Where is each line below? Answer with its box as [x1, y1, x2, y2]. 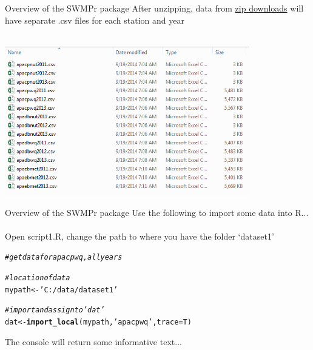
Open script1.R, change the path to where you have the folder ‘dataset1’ [5, 229, 274, 242]
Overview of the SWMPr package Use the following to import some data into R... [5, 206, 309, 218]
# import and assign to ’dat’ [5, 306, 105, 315]
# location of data [5, 274, 70, 283]
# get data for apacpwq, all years [5, 253, 123, 262]
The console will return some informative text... [5, 335, 182, 348]
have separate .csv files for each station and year [5, 13, 184, 26]
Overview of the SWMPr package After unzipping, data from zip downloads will [5, 2, 304, 14]
